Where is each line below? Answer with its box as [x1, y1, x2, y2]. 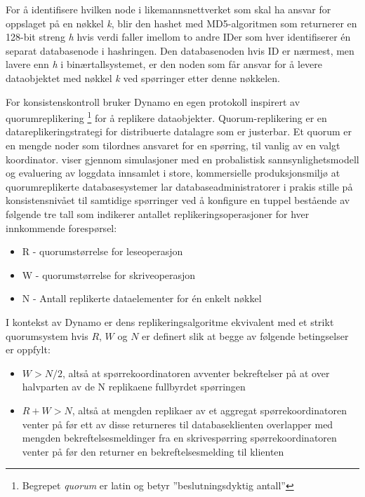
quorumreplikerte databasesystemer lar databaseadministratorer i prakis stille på [6, 179, 353, 193]
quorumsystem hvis [6, 328, 88, 343]
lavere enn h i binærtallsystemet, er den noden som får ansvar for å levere [6, 57, 323, 72]
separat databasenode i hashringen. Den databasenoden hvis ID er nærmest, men [6, 43, 354, 57]
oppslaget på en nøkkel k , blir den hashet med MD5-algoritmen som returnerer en [6, 15, 357, 30]
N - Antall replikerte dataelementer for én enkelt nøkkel [22, 291, 262, 306]
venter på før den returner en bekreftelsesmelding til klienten [22, 444, 284, 458]
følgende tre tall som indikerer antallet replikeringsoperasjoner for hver [6, 206, 310, 221]
